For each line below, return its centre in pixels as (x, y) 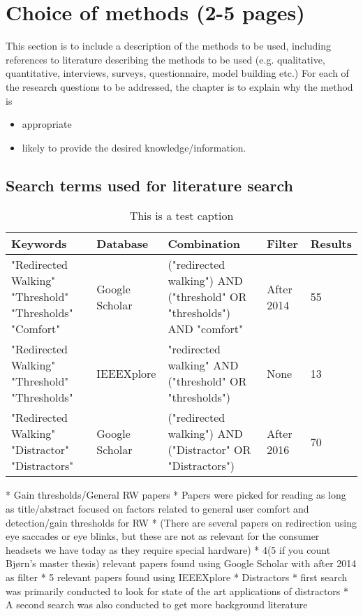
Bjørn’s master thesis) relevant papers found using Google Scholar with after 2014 (181, 563)
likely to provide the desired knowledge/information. (134, 147)
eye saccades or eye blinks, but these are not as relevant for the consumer (163, 536)
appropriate (47, 124)
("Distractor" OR (209, 450)
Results (331, 244)
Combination (204, 244)
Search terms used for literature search (149, 185)
